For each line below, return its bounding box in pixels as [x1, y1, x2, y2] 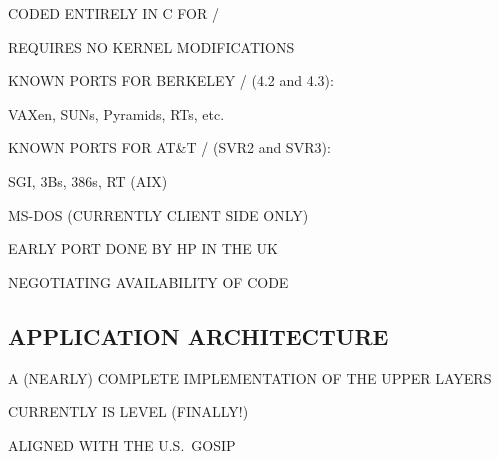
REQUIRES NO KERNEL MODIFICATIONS [8, 36, 295, 57]
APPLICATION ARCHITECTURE [8, 320, 389, 351]
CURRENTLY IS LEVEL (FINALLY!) [8, 401, 249, 422]
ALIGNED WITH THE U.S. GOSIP [8, 434, 236, 455]
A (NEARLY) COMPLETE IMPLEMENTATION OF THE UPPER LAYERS [8, 367, 492, 388]
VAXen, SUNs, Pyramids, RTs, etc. [8, 103, 225, 124]
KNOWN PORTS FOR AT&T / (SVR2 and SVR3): [8, 137, 331, 158]
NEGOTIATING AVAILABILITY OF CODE [8, 271, 289, 292]
